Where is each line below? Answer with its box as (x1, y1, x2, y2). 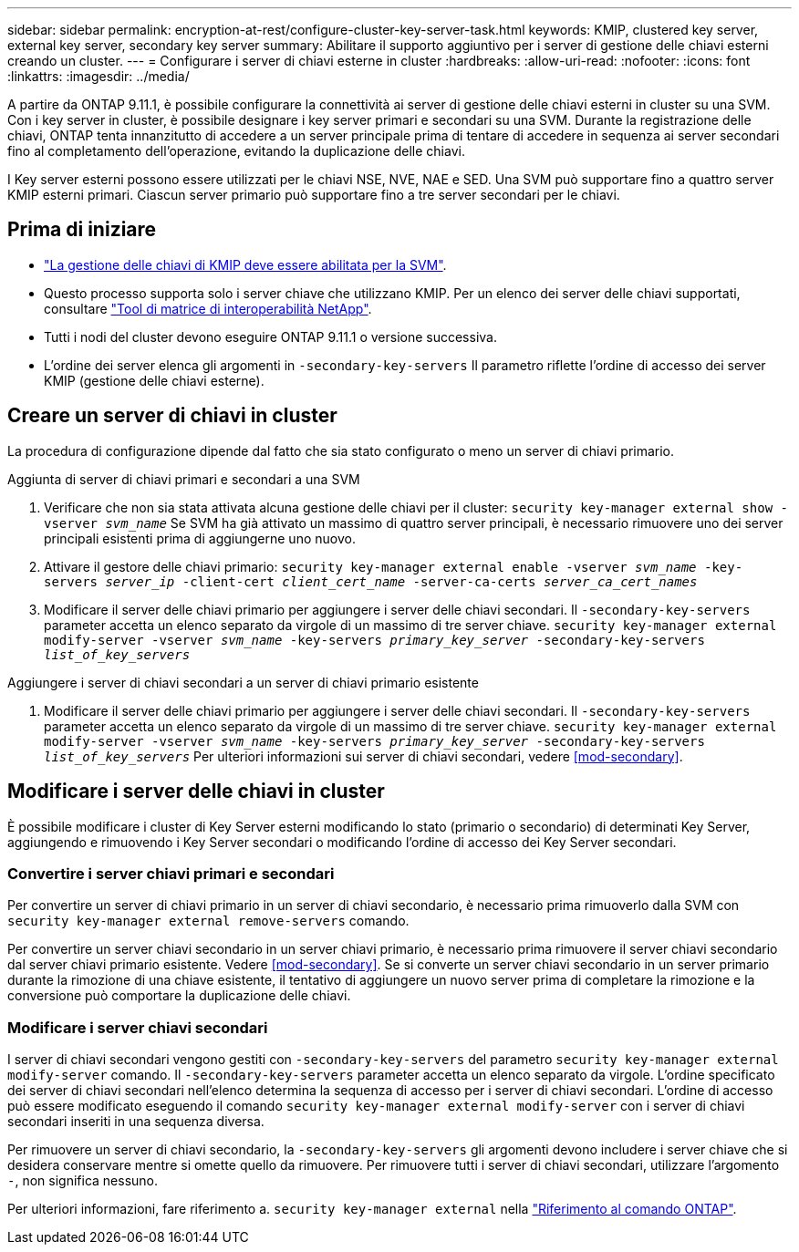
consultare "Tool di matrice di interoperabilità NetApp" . (44, 300, 372, 316)
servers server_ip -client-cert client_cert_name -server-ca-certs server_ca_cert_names (44, 574, 698, 589)
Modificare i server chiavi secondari (7, 1018, 268, 1037)
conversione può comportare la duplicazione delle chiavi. (7, 988, 351, 1004)
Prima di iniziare (7, 218, 157, 242)
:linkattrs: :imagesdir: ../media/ (7, 68, 190, 84)
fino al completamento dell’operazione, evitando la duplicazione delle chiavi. (7, 143, 465, 159)
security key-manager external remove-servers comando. (7, 913, 410, 929)
